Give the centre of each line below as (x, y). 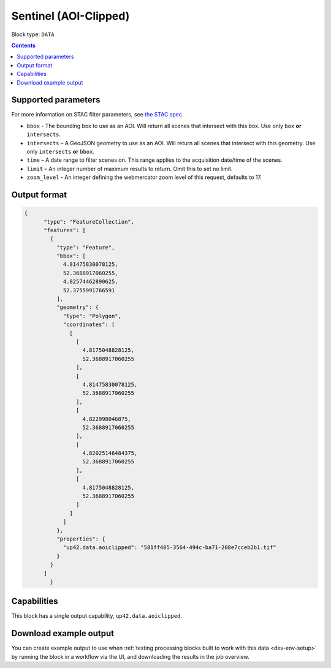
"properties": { (81, 539)
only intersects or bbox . (61, 151)
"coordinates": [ (89, 325)
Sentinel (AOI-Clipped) (70, 16)
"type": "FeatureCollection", (89, 222)
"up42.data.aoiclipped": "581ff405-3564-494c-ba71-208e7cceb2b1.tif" (170, 548)
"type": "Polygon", (92, 316)
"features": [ (65, 230)
